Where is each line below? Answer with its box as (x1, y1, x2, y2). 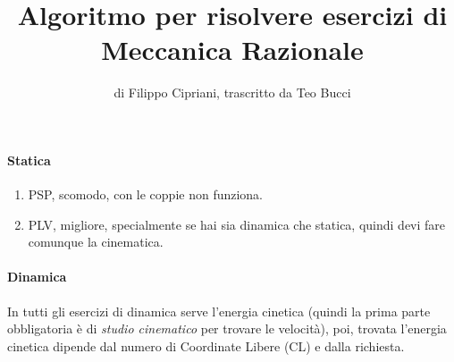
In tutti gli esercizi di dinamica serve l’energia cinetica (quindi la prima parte (7, 301, 431, 320)
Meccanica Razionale (101, 31, 364, 68)
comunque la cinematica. (28, 232, 164, 251)
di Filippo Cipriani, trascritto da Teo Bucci (113, 83, 351, 102)
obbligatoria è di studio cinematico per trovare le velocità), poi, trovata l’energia (7, 319, 447, 338)
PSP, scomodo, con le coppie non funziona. (28, 185, 264, 204)
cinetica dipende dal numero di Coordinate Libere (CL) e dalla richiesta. (7, 336, 405, 355)
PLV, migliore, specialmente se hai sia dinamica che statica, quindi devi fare (28, 215, 446, 233)
